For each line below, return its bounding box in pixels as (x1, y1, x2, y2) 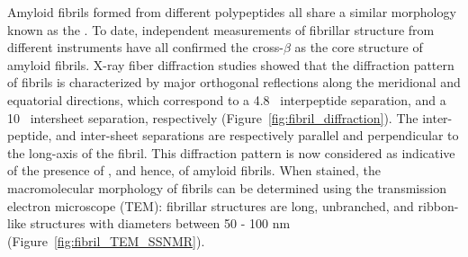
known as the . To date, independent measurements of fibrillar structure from (7, 20, 435, 39)
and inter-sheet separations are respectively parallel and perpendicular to (56, 126, 459, 145)
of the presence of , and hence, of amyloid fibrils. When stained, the (7, 161, 381, 180)
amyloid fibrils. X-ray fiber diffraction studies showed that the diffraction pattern (7, 55, 454, 74)
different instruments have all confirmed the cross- (7, 38, 283, 57)
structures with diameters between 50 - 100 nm (30, 214, 291, 233)
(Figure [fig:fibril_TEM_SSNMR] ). (7, 231, 205, 250)
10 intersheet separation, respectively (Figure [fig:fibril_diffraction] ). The (7, 108, 418, 127)
